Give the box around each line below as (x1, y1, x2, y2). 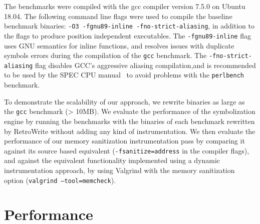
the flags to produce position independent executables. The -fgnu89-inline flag (4, 30, 251, 40)
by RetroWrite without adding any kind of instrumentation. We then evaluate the (4, 125, 255, 136)
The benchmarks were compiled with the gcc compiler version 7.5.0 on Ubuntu (4, 1, 245, 11)
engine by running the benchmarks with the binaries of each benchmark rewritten (4, 115, 255, 126)
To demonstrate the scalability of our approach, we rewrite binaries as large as (4, 96, 245, 106)
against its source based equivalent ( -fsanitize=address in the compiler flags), (4, 145, 249, 155)
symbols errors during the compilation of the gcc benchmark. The (4, 50, 207, 60)
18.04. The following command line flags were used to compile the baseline (4, 10, 232, 21)
